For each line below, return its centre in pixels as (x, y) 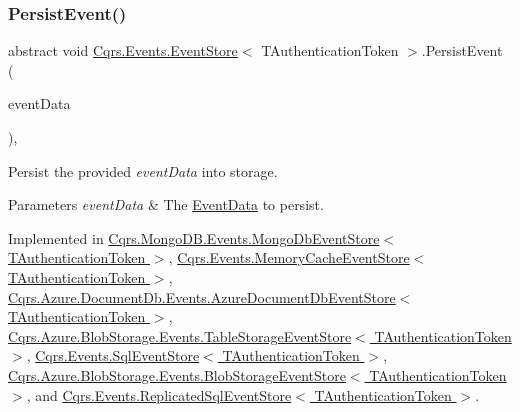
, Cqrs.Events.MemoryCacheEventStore (289, 257)
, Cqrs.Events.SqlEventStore (113, 355)
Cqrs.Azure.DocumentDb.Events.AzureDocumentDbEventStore (202, 296)
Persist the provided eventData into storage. (143, 170)
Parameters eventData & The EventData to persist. (166, 204)
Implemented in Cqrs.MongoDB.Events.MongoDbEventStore (194, 237)
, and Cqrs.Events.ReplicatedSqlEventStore (159, 394)
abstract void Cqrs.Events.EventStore (123, 50)
